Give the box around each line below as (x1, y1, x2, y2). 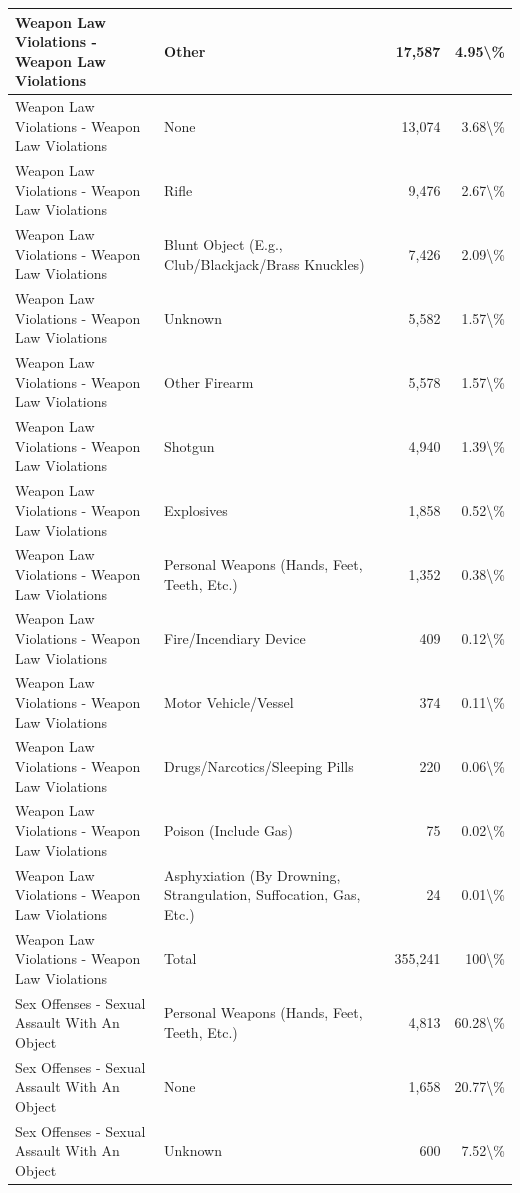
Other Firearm (164, 371, 254, 392)
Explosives (164, 499, 228, 520)
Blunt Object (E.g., (164, 233, 283, 254)
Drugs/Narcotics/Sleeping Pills (164, 756, 354, 777)
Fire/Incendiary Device (164, 627, 306, 648)
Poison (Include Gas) (164, 820, 293, 841)
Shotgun (164, 435, 215, 456)
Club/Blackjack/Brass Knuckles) (164, 253, 365, 274)
